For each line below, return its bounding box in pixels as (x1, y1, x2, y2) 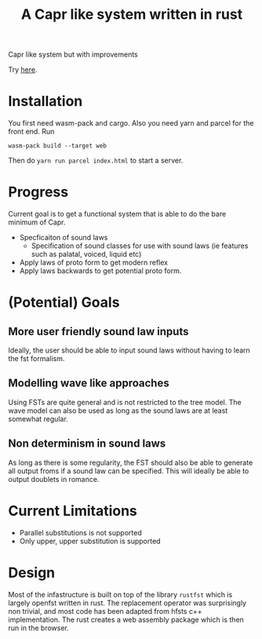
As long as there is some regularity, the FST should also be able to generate (8, 458, 253, 467)
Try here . (8, 65, 38, 75)
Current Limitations (8, 502, 137, 520)
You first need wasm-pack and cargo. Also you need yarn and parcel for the (8, 119, 254, 128)
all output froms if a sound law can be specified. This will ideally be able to (8, 466, 249, 476)
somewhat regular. (8, 414, 68, 423)
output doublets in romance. (8, 474, 100, 484)
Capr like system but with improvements (8, 49, 139, 60)
